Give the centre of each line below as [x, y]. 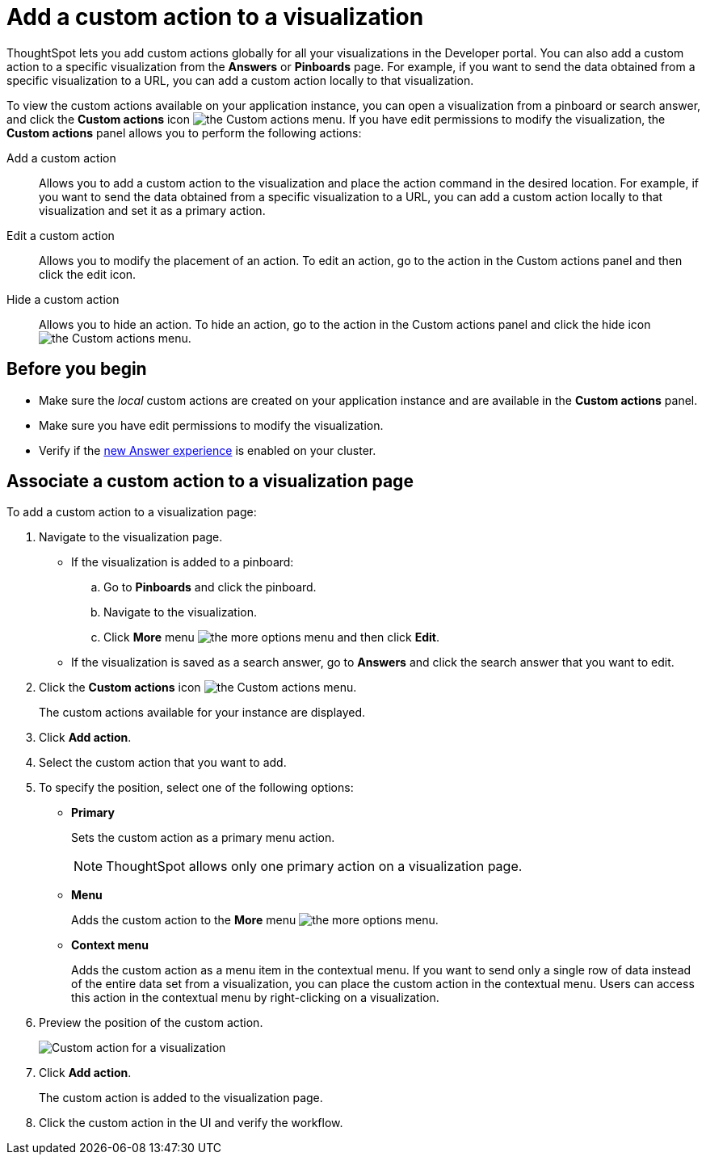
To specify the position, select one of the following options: [196, 788]
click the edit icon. [88, 274]
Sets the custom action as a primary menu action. [203, 838]
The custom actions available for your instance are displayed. [202, 713]
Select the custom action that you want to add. [163, 763]
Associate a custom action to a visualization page [210, 482]
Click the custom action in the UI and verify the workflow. [191, 1123]
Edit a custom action [61, 235]
